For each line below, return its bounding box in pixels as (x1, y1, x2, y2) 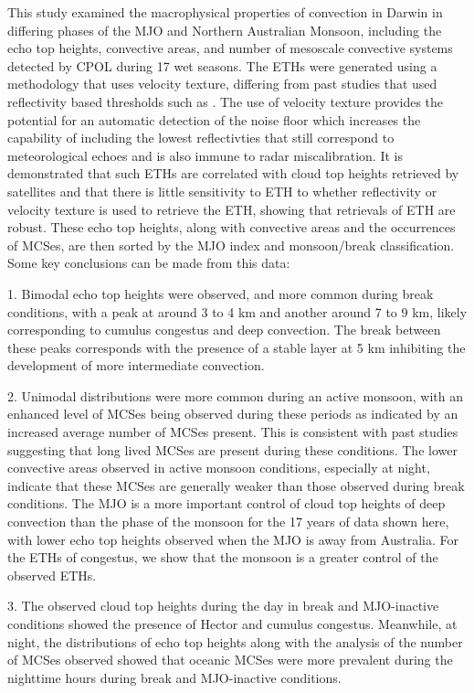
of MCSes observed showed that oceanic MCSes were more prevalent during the (7, 650, 453, 669)
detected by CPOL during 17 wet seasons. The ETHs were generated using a (7, 56, 437, 75)
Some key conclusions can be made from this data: (7, 253, 290, 272)
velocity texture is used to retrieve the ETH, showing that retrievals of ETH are (7, 199, 456, 219)
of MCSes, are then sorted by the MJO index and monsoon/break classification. (7, 235, 455, 254)
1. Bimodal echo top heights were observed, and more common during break (7, 283, 434, 303)
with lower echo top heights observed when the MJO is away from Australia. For (7, 529, 458, 549)
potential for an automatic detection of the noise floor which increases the (7, 110, 421, 129)
